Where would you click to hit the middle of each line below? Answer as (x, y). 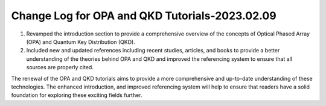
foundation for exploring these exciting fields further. (77, 95)
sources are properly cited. (60, 67)
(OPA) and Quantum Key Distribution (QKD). (81, 42)
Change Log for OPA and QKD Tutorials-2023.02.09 (144, 16)
